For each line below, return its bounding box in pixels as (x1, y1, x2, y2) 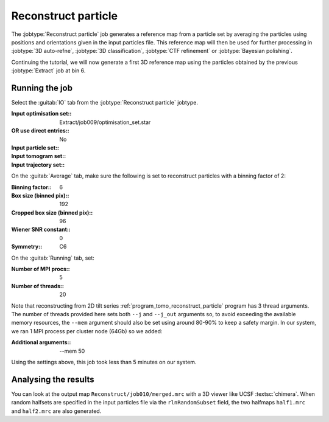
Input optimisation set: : (11, 110, 72, 117)
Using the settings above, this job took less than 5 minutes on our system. (11, 358, 197, 365)
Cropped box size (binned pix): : (11, 209, 93, 216)
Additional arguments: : (11, 339, 71, 346)
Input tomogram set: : (11, 153, 66, 160)
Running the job (11, 83, 73, 93)
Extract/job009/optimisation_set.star (59, 119, 151, 126)
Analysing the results (11, 374, 94, 384)
